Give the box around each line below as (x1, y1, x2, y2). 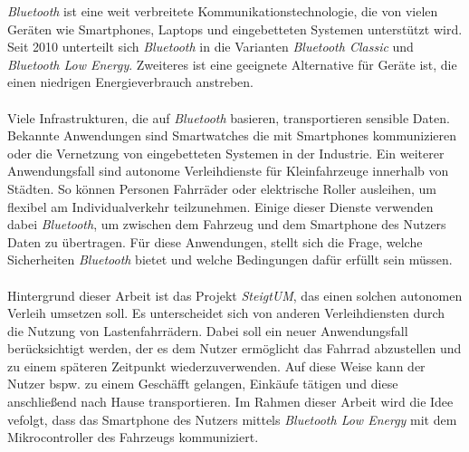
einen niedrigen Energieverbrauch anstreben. (7, 72, 254, 91)
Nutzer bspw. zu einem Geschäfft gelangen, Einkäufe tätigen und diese (7, 374, 398, 393)
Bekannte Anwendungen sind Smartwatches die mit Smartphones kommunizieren (7, 126, 456, 145)
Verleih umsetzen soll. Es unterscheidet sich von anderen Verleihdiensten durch (7, 303, 445, 322)
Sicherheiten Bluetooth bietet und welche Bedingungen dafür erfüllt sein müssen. (7, 250, 453, 269)
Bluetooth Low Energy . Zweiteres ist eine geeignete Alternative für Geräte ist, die (7, 54, 457, 73)
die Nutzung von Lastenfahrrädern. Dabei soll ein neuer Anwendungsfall (7, 321, 408, 340)
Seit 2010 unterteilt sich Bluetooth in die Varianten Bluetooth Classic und (7, 37, 414, 56)
